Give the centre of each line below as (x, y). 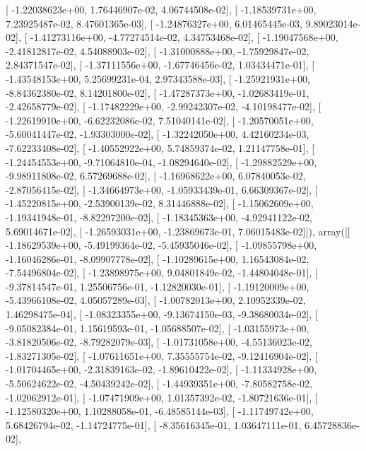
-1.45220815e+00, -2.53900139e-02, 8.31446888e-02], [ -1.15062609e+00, (160, 203)
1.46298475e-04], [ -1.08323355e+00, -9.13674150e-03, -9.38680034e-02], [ (162, 314)
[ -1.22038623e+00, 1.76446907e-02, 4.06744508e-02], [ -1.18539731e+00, (161, 9)
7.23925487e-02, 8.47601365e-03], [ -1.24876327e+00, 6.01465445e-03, (154, 23)
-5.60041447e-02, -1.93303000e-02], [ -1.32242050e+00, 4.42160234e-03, (158, 134)
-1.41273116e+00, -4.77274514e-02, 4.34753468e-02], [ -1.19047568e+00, (184, 37)
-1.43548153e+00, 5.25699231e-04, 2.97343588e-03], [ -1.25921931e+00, (158, 78)
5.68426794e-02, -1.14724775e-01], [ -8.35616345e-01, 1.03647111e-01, (154, 424)
